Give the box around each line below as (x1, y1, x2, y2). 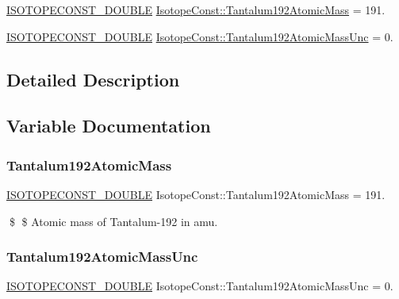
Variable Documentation (6, 113, 211, 138)
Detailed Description (6, 67, 180, 91)
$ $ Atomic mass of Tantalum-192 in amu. (9, 213, 218, 229)
